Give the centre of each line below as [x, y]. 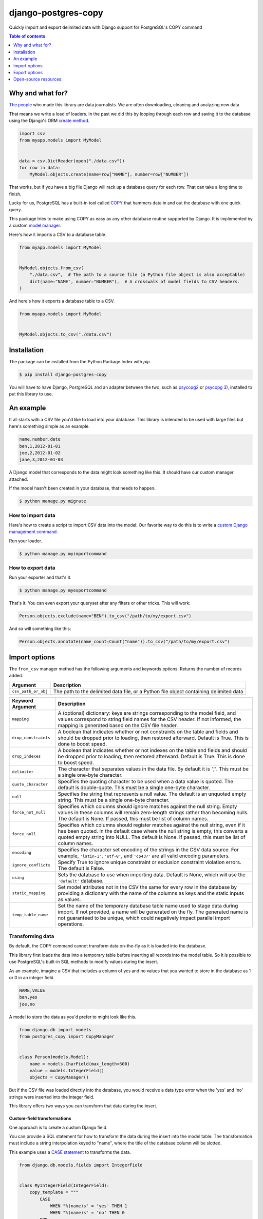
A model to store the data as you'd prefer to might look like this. [73, 1017]
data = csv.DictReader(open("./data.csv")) [72, 161]
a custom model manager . [35, 226]
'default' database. [81, 881]
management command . [33, 532]
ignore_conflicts [31, 865]
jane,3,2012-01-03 [41, 460]
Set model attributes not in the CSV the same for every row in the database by [147, 887]
